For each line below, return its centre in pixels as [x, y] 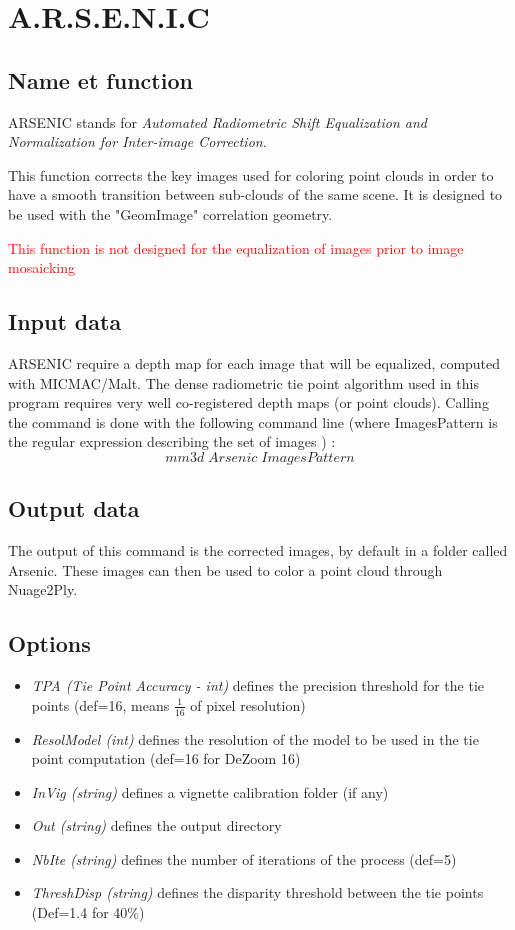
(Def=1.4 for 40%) [88, 912]
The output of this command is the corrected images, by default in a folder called [258, 550]
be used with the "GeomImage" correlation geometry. [170, 213]
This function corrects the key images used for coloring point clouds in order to [251, 174]
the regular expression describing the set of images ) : [172, 441]
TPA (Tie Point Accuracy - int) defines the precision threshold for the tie [258, 685]
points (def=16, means [100, 704]
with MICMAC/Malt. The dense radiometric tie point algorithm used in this [243, 382]
